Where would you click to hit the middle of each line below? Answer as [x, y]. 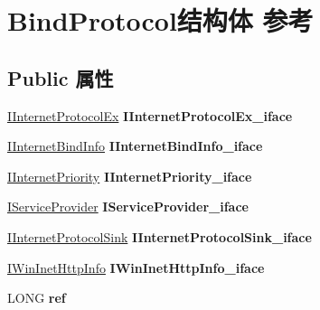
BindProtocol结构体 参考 [160, 20]
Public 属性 [61, 77]
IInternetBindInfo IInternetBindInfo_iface [135, 146]
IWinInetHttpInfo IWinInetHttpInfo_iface [136, 267]
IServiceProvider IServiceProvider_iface [128, 207]
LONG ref [37, 298]
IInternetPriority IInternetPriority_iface [130, 176]
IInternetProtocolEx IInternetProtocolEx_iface [150, 115]
